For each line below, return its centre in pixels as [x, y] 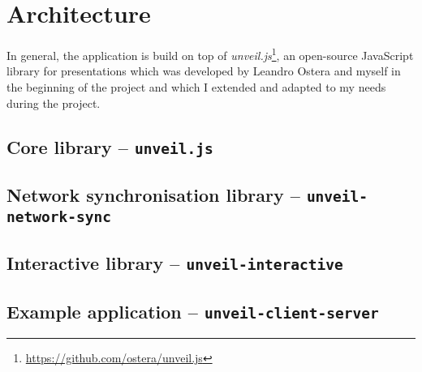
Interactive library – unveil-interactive [175, 263]
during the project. [54, 103]
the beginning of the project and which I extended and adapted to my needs [196, 86]
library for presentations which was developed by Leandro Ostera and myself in [204, 71]
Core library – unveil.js [110, 146]
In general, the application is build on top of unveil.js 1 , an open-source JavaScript [210, 54]
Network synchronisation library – [153, 194]
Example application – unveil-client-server [193, 311]
